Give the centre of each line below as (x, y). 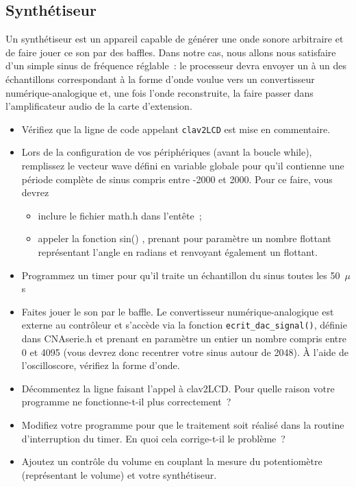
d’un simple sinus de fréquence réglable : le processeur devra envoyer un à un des (176, 66)
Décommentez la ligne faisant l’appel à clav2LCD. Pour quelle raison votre (178, 388)
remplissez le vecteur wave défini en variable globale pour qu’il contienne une (183, 166)
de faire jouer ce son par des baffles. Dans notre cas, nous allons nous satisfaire (171, 52)
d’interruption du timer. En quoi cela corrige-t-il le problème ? (153, 438)
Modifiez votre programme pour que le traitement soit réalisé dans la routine (183, 424)
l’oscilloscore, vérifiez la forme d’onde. (101, 365)
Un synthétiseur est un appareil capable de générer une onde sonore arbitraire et (175, 39)
